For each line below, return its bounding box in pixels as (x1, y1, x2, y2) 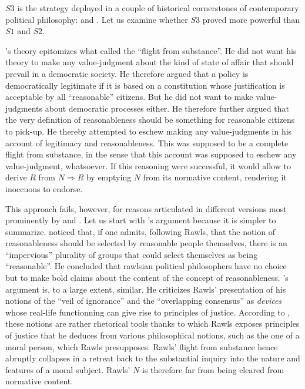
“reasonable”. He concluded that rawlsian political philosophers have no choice (5, 260, 287, 272)
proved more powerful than (202, 13, 300, 25)
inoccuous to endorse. (5, 182, 83, 195)
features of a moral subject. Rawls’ (5, 363, 130, 375)
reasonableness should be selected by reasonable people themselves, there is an (5, 237, 287, 249)
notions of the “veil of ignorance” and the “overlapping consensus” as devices (5, 294, 282, 307)
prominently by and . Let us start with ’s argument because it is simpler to (5, 214, 276, 226)
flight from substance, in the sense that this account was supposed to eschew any (5, 148, 297, 160)
